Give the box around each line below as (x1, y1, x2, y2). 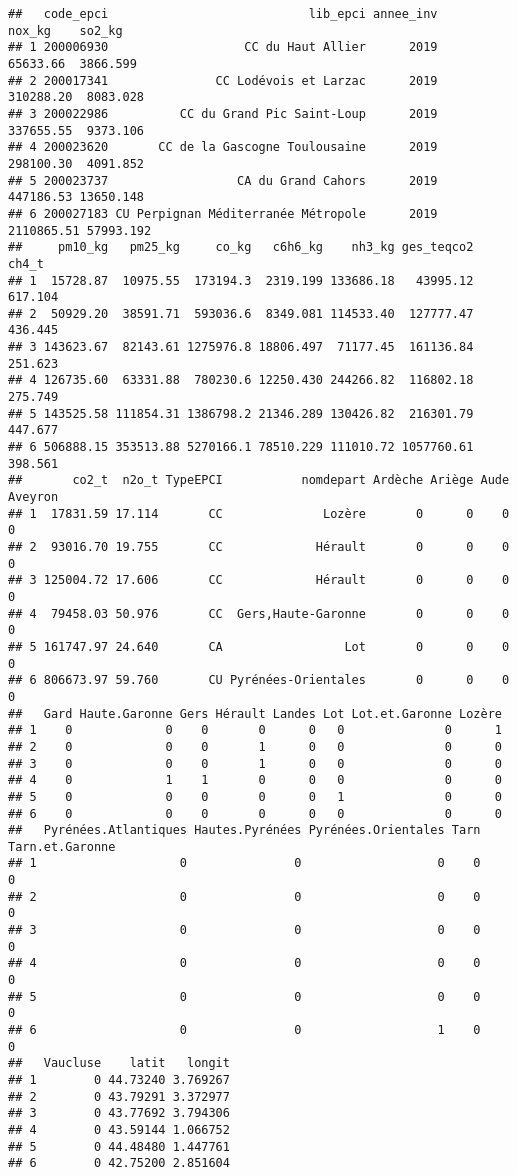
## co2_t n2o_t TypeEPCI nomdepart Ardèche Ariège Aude (8, 473, 510, 488)
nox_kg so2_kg (8, 23, 123, 38)
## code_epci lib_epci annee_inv (8, 7, 438, 21)
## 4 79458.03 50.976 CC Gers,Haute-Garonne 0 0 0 (8, 606, 510, 621)
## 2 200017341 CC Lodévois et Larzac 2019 (8, 73, 438, 88)
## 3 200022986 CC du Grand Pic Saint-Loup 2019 (8, 106, 438, 121)
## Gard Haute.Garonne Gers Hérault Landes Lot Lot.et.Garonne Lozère (8, 706, 502, 721)
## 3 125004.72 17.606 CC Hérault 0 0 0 (8, 573, 510, 588)
